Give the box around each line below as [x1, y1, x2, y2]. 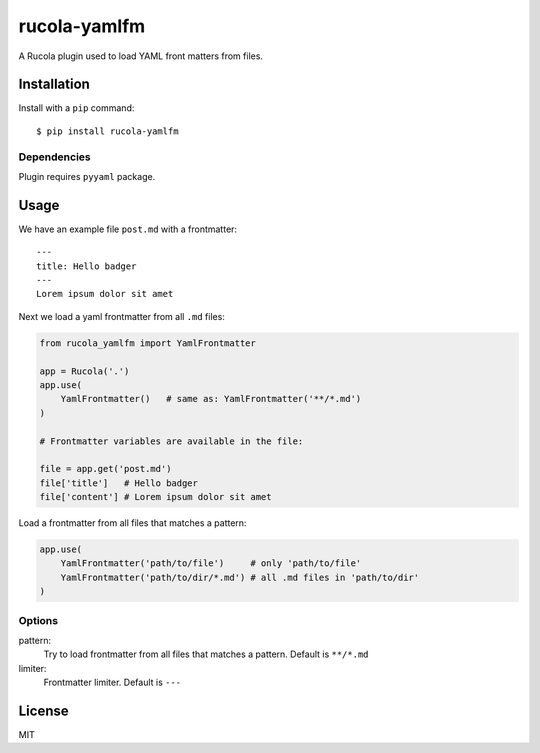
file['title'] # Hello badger [39, 477, 199, 489]
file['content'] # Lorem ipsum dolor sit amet [39, 491, 272, 503]
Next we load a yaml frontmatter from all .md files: [18, 310, 225, 322]
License [18, 702, 69, 719]
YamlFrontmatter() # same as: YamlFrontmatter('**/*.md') [60, 393, 362, 405]
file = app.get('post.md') [39, 463, 172, 475]
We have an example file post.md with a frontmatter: [18, 223, 238, 235]
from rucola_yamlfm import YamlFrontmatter [39, 337, 257, 349]
